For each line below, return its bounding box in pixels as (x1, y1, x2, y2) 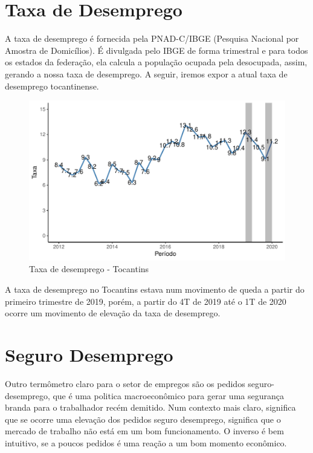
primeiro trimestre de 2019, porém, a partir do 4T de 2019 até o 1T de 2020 (5, 295, 286, 307)
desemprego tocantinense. (5, 79, 99, 92)
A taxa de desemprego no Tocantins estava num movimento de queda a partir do (5, 283, 305, 296)
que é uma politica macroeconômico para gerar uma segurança (53, 389, 284, 402)
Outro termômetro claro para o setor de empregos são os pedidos (5, 377, 245, 389)
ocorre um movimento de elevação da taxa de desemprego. (5, 307, 221, 319)
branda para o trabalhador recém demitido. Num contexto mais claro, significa (5, 401, 296, 414)
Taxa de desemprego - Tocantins (29, 262, 149, 275)
